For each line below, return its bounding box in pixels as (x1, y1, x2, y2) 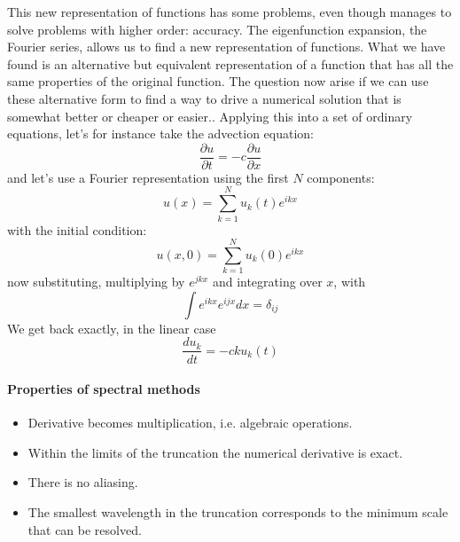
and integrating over (212, 272, 323, 291)
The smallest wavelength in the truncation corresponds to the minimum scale (27, 503, 448, 522)
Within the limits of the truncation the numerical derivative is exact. (27, 443, 403, 461)
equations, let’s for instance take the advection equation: (7, 124, 314, 143)
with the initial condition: (7, 220, 147, 239)
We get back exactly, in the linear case (7, 318, 216, 337)
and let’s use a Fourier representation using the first (7, 168, 289, 186)
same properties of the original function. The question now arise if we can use (7, 72, 429, 90)
